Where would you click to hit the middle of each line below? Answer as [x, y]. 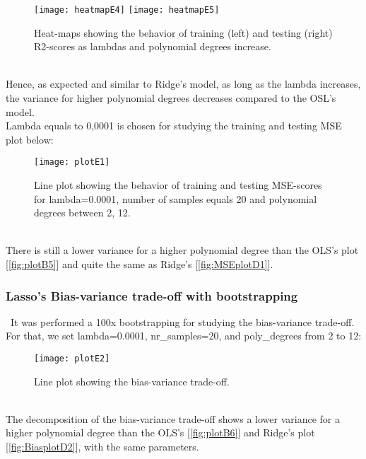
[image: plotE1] [72, 162]
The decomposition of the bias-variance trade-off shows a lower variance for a [173, 418]
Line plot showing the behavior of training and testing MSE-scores [178, 185]
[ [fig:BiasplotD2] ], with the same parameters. [102, 447]
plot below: [30, 139]
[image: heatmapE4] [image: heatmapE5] [127, 10]
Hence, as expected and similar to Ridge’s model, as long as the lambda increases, [183, 84]
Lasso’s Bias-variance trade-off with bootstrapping [152, 295]
